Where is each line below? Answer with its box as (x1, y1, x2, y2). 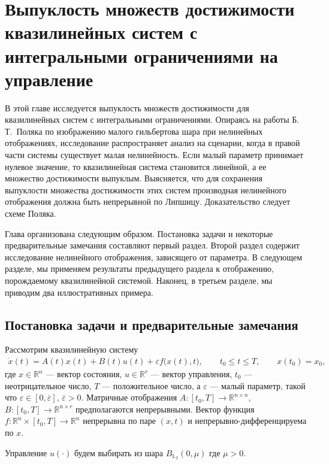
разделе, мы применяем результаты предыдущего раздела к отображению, (5, 262, 274, 275)
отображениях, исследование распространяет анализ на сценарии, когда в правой (5, 137, 300, 149)
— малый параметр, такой (210, 379, 306, 392)
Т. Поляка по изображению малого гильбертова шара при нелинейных (5, 125, 263, 137)
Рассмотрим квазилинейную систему (5, 343, 138, 356)
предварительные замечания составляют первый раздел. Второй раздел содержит (5, 239, 300, 251)
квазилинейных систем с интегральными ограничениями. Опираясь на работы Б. (5, 113, 300, 126)
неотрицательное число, (5, 379, 92, 392)
